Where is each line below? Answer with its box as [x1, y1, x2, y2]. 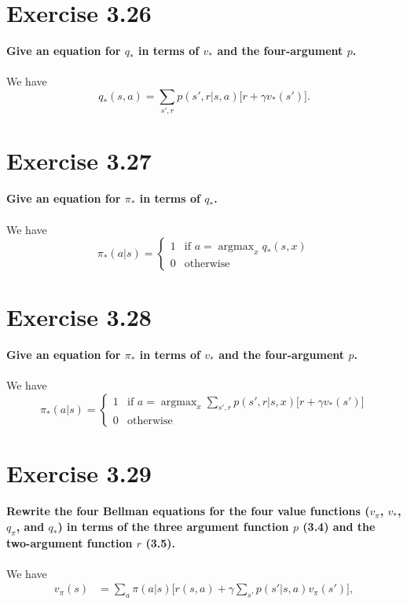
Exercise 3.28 [6, 301, 152, 333]
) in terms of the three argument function [57, 518, 289, 534]
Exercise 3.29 [6, 457, 152, 489]
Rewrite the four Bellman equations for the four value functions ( [6, 503, 370, 519]
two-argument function [6, 534, 133, 551]
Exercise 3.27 [6, 145, 152, 177]
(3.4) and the [302, 518, 376, 534]
